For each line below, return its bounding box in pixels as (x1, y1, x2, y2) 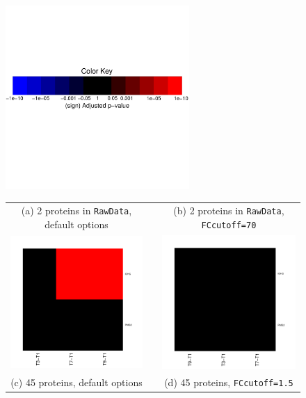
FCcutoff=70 (201, 221, 257, 230)
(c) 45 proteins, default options (10, 374, 143, 389)
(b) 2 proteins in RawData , (173, 203, 284, 218)
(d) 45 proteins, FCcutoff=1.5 (164, 374, 293, 389)
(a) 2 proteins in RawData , (21, 203, 132, 218)
